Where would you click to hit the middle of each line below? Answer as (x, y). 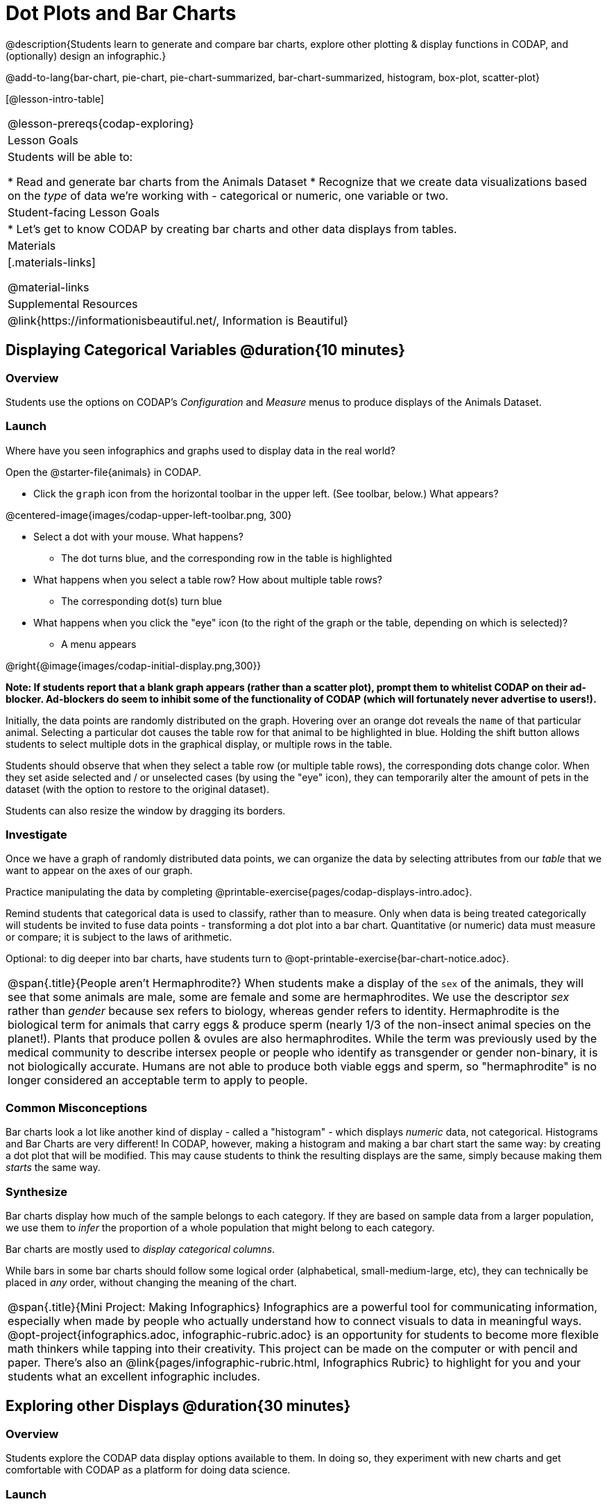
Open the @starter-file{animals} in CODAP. (104, 472)
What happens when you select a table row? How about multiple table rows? (208, 579)
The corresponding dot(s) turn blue (142, 601)
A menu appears (99, 644)
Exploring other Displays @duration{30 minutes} (178, 1406)
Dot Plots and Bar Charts (121, 13)
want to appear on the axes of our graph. (99, 871)
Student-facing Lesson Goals (84, 212)
